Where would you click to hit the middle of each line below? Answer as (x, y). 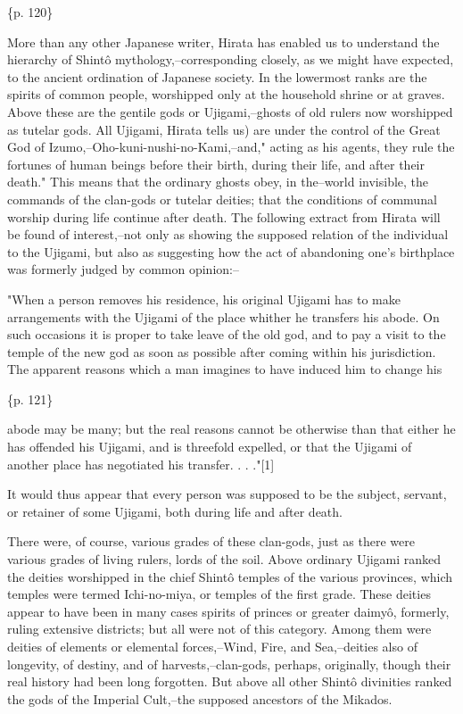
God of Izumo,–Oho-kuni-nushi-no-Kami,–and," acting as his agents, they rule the (231, 147)
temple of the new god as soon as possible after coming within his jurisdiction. (222, 351)
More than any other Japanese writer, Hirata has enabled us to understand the (223, 42)
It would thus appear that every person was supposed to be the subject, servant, (227, 494)
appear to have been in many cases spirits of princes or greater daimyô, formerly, (228, 611)
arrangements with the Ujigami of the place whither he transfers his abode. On (223, 316)
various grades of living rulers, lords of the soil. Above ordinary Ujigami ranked (224, 559)
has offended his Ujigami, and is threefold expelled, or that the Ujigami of (210, 447)
